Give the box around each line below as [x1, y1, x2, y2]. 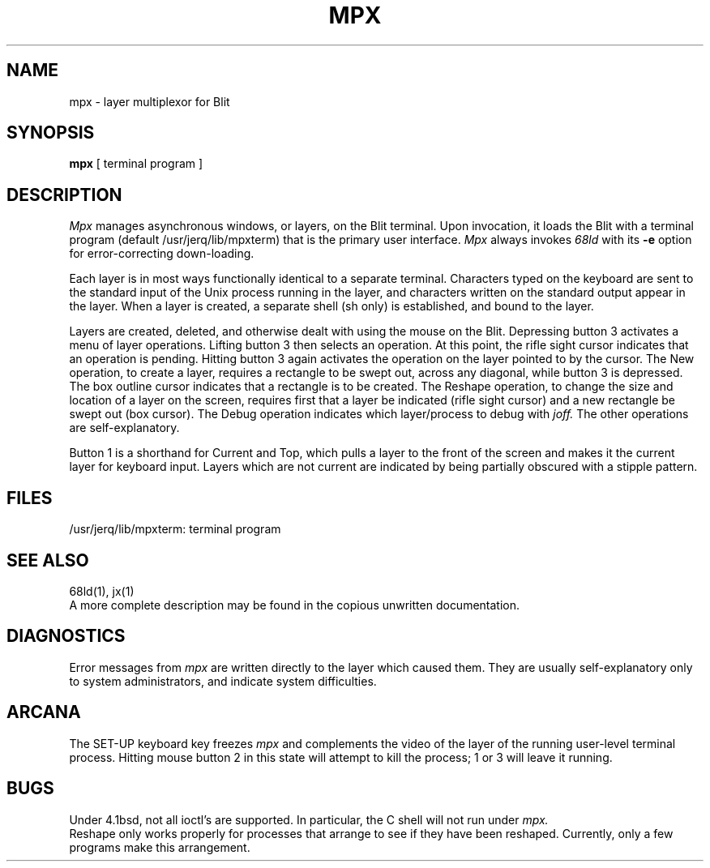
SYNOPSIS [6, 122, 95, 143]
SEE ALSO [6, 549, 89, 571]
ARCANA [6, 702, 81, 723]
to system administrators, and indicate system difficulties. [69, 673, 377, 688]
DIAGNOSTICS [6, 626, 126, 647]
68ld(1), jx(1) [69, 584, 135, 598]
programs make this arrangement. [69, 840, 250, 854]
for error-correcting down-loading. [69, 246, 254, 261]
